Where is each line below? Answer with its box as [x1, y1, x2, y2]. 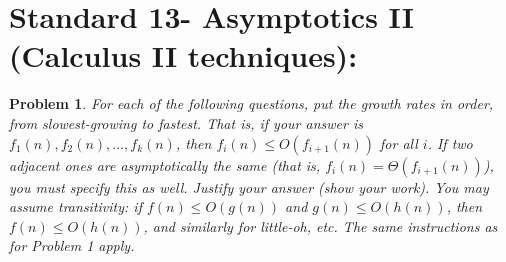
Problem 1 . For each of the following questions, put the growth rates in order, [9, 93, 494, 114]
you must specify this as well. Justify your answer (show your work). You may [9, 176, 489, 197]
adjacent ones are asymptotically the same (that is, [9, 154, 321, 175]
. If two [427, 132, 473, 153]
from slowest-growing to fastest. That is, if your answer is [9, 112, 363, 133]
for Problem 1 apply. [9, 235, 135, 256]
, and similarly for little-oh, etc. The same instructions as [143, 215, 498, 236]
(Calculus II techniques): [9, 35, 358, 76]
